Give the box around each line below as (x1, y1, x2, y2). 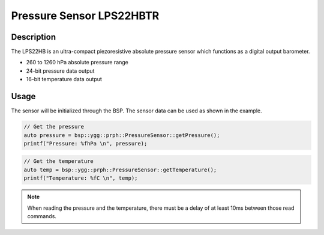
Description (11, 32, 56, 42)
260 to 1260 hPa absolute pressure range (26, 59, 129, 66)
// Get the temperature (23, 158, 94, 165)
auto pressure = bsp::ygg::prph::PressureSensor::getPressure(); (23, 132, 220, 138)
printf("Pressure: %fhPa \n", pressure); (23, 140, 148, 147)
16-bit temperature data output (26, 76, 102, 83)
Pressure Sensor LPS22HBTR (11, 9, 160, 22)
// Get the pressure (23, 123, 84, 130)
